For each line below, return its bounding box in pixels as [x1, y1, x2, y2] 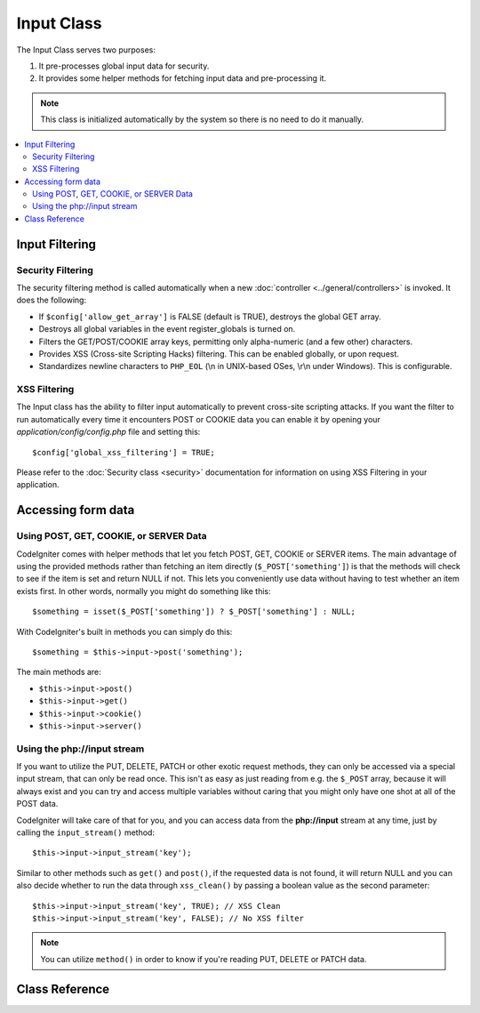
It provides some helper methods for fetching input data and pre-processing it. [38, 73, 327, 84]
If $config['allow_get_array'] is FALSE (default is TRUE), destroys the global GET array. [38, 311, 381, 322]
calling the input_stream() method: [16, 827, 156, 838]
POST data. [16, 799, 59, 809]
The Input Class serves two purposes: [16, 44, 156, 55]
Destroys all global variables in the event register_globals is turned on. [38, 324, 296, 334]
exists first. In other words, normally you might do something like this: [16, 585, 271, 596]
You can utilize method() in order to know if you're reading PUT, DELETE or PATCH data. [40, 953, 367, 964]
